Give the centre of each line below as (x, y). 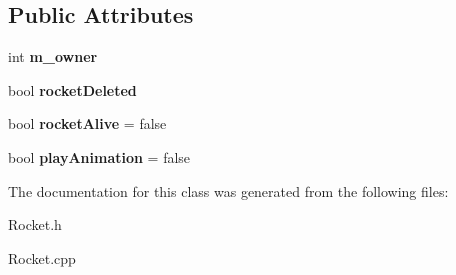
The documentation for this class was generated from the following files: (228, 190)
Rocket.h (35, 224)
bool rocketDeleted (72, 89)
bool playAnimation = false (99, 156)
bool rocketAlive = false (87, 123)
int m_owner (53, 56)
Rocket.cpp (42, 257)
